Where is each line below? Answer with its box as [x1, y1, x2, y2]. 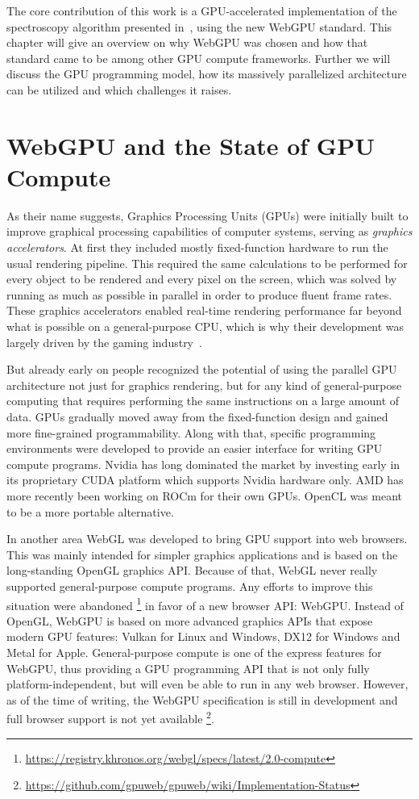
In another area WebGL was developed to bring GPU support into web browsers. [6, 530, 408, 547]
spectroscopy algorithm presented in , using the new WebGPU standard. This [6, 18, 392, 35]
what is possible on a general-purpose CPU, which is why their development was [6, 318, 404, 335]
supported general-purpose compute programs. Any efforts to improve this [6, 577, 373, 594]
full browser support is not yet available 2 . [6, 708, 214, 726]
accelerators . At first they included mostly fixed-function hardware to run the [6, 239, 388, 256]
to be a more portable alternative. [6, 503, 174, 520]
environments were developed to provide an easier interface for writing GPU [6, 440, 383, 457]
